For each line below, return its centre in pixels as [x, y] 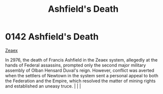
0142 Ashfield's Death [52, 37]
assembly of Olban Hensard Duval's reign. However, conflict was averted [80, 70]
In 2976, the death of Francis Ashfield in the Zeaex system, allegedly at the [81, 60]
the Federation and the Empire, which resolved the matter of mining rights [81, 81]
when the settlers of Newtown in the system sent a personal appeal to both [82, 75]
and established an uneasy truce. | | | [43, 86]
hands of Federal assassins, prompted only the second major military [76, 65]
